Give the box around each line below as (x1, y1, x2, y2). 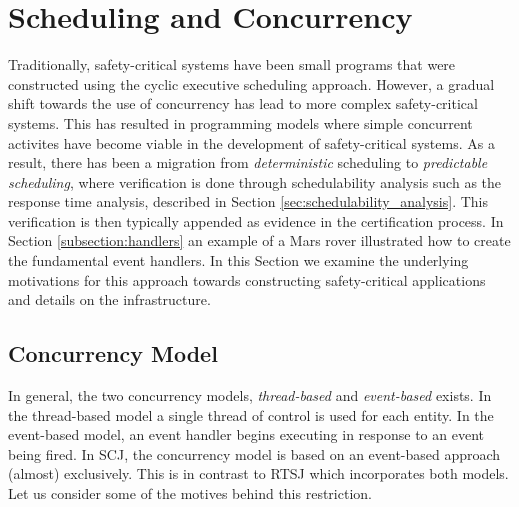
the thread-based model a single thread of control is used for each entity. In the (8, 404, 494, 425)
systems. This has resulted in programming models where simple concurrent (8, 112, 473, 133)
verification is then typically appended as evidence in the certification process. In (8, 210, 504, 231)
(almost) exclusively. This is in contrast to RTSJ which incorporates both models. (8, 463, 509, 484)
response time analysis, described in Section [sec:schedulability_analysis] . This (8, 191, 488, 212)
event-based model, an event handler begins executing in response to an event (8, 424, 484, 445)
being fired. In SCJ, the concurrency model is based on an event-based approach (8, 443, 501, 464)
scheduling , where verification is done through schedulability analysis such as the (8, 171, 502, 192)
